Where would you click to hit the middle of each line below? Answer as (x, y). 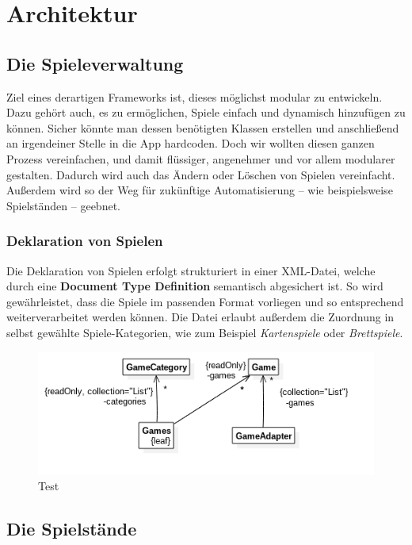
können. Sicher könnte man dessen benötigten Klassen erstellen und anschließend (203, 127)
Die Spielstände (72, 529)
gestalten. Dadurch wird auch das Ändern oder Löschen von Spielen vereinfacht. (201, 174)
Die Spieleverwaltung (95, 63)
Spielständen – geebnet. (63, 205)
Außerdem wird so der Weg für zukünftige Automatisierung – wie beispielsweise (200, 190)
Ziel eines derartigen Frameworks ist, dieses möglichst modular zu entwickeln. (195, 96)
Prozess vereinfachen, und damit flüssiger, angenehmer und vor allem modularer (201, 158)
